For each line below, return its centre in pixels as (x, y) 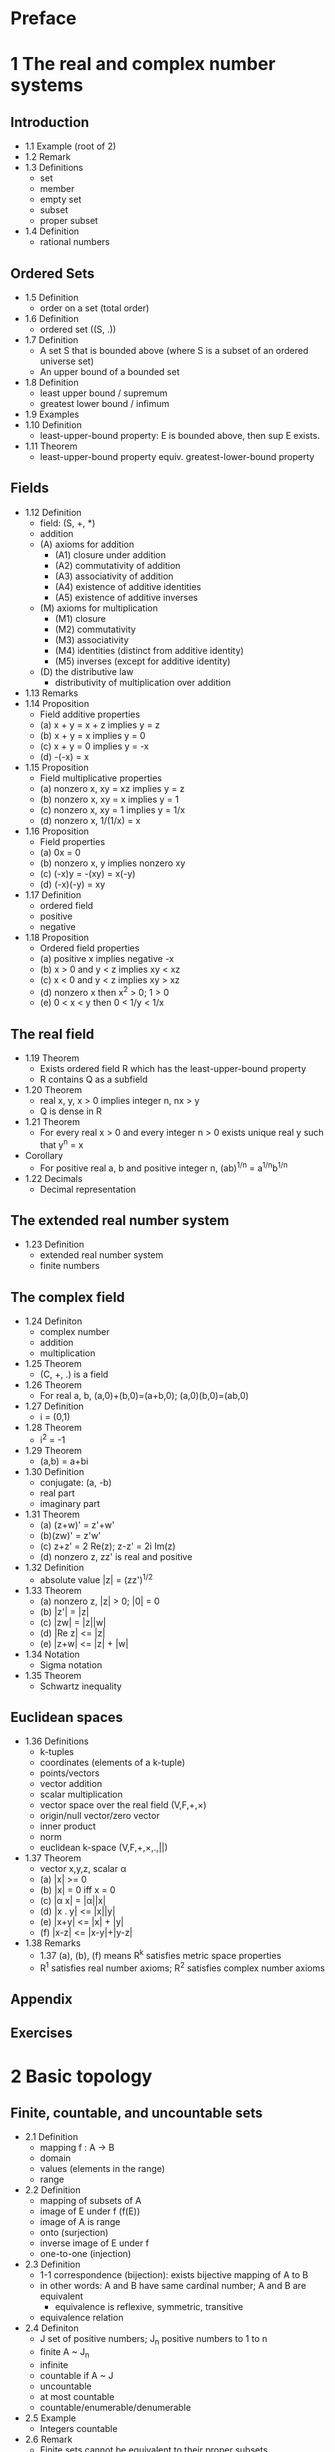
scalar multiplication (81, 1794)
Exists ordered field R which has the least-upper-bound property (173, 1069)
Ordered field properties (89, 948)
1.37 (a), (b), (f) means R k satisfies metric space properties (160, 1954)
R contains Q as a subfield (93, 1079)
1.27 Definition (54, 1406)
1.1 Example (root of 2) (70, 146)
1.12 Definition (53, 512)
